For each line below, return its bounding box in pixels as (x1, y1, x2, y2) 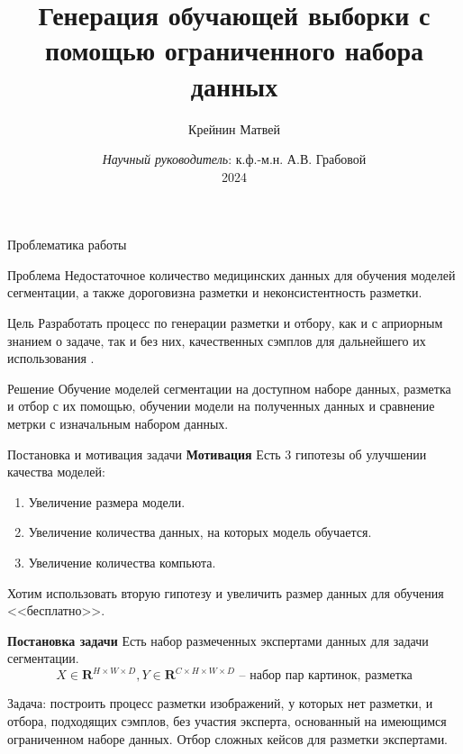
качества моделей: (7, 462, 105, 481)
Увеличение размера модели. (28, 492, 186, 511)
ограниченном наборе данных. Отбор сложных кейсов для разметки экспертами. (7, 729, 449, 748)
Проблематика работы (7, 235, 127, 254)
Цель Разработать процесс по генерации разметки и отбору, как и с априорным (7, 313, 443, 332)
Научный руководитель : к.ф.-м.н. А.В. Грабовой (102, 150, 367, 168)
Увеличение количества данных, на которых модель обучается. (28, 522, 372, 541)
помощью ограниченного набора (45, 32, 423, 68)
